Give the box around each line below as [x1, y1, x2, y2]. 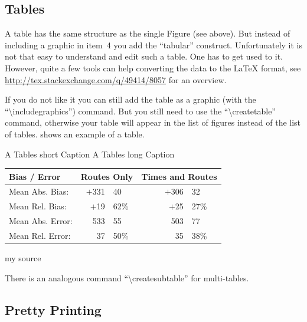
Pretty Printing [5, 300, 102, 318]
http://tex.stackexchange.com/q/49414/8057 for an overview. [5, 73, 227, 86]
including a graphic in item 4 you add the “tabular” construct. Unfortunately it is [5, 38, 302, 51]
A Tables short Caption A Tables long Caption [5, 147, 175, 160]
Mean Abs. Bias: [9, 185, 69, 198]
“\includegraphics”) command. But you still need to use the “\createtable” [5, 104, 276, 117]
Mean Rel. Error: [9, 229, 71, 242]
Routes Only [80, 170, 133, 182]
